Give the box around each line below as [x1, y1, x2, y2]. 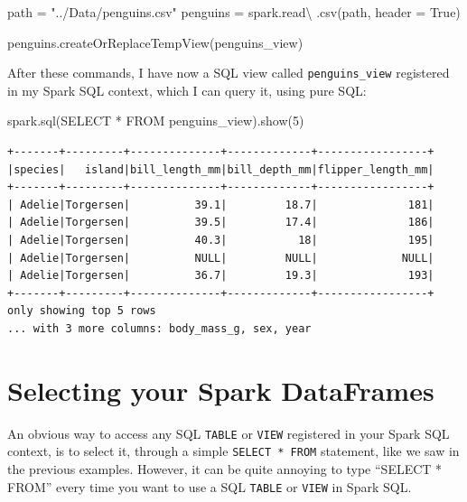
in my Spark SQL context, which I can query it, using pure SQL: [7, 80, 367, 99]
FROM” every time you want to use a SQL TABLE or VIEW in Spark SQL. [7, 477, 412, 496]
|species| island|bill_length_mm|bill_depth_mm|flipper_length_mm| [7, 163, 434, 176]
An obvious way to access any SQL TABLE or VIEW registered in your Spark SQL [7, 423, 450, 442]
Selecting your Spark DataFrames [7, 371, 434, 408]
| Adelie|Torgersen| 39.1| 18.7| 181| [7, 198, 434, 211]
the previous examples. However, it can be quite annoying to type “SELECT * [7, 460, 443, 478]
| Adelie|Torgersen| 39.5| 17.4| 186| [7, 216, 434, 229]
